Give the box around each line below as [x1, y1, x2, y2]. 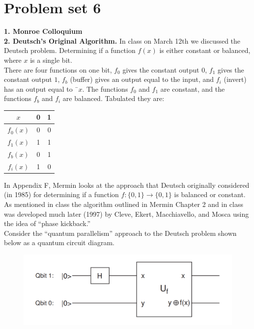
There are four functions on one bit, [4, 64, 112, 75]
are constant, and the [160, 83, 225, 94]
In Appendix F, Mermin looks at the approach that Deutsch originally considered [4, 179, 250, 190]
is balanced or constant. [174, 189, 246, 200]
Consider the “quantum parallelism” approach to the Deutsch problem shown [4, 228, 237, 238]
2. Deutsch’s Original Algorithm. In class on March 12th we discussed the [4, 35, 241, 46]
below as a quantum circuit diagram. [4, 237, 114, 248]
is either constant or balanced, [159, 45, 251, 55]
